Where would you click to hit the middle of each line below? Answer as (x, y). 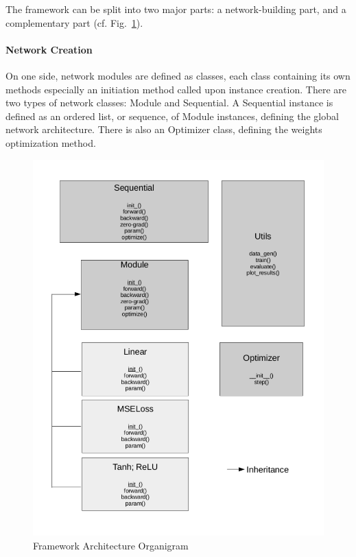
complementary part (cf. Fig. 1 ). (74, 22)
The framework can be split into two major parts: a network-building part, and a (176, 9)
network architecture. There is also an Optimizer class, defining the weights (164, 129)
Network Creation (49, 49)
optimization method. (51, 142)
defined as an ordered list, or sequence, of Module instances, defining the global (172, 116)
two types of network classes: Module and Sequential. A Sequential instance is (169, 103)
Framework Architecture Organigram (111, 545)
